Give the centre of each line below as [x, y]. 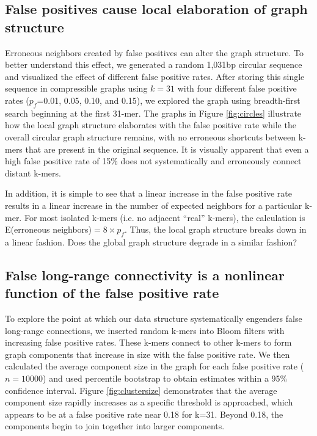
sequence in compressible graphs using [76, 88]
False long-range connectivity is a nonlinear [145, 274]
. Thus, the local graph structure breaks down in [215, 229]
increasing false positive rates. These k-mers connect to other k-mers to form [148, 342]
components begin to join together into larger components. [115, 426]
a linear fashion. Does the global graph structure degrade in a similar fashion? [151, 242]
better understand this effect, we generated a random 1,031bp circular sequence [154, 64]
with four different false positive [237, 88]
